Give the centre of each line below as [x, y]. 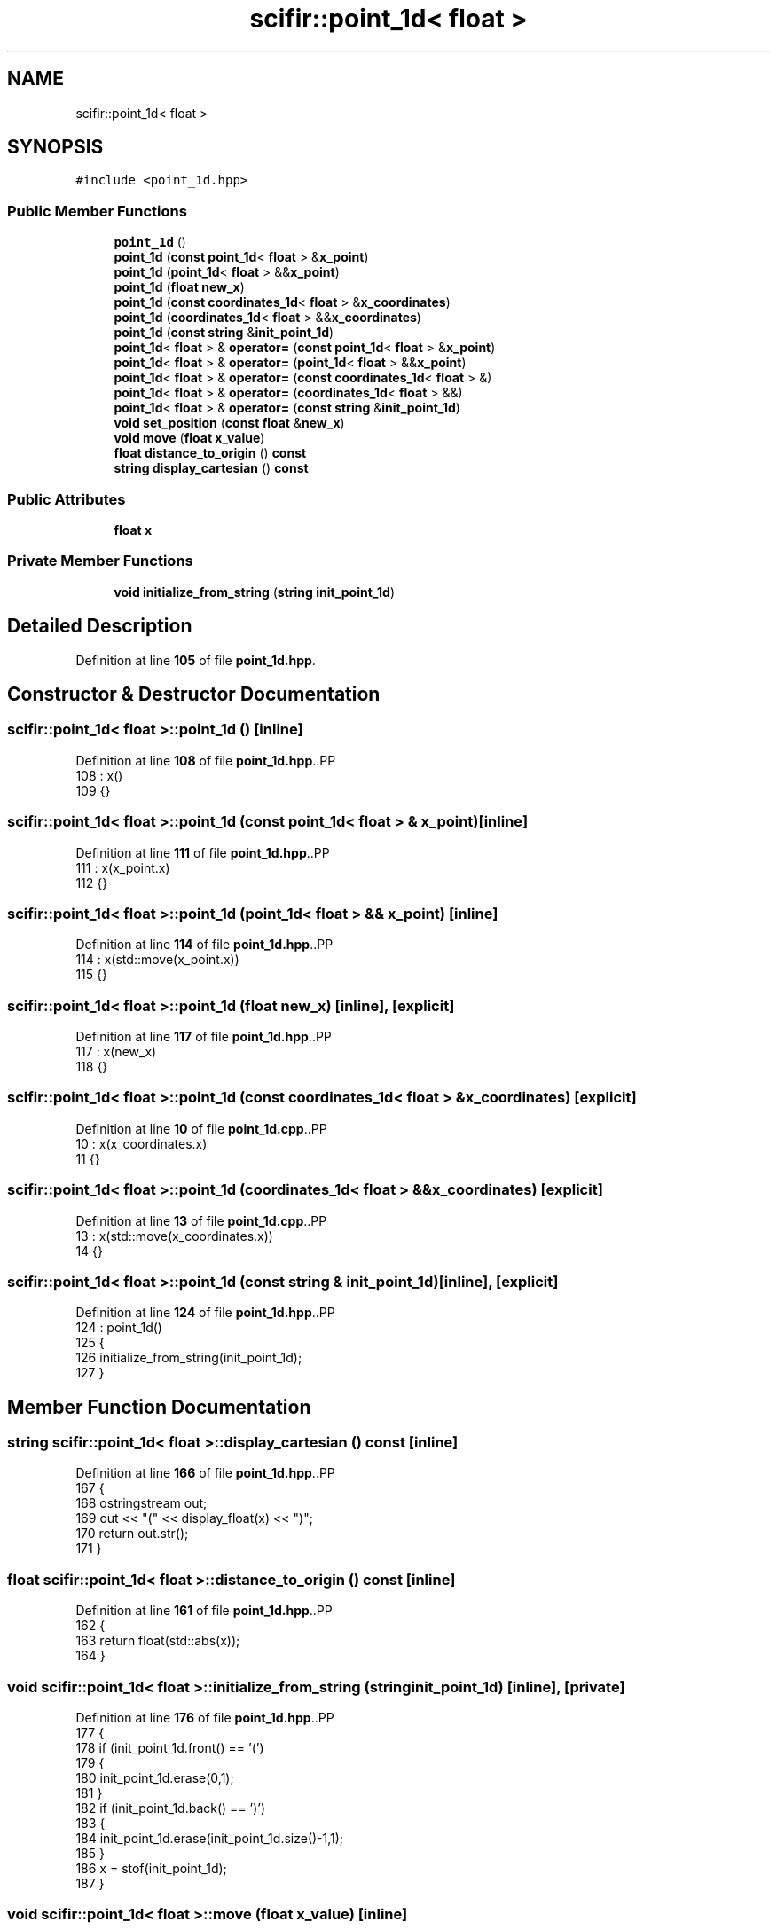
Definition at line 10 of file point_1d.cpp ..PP [201, 1128]
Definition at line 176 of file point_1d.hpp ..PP [205, 1717]
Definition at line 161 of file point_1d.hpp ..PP [204, 1611]
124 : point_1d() [119, 1328]
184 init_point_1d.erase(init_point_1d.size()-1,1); [210, 1838]
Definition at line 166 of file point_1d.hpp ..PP [205, 1473]
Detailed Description [100, 626]
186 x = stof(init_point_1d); [151, 1868]
